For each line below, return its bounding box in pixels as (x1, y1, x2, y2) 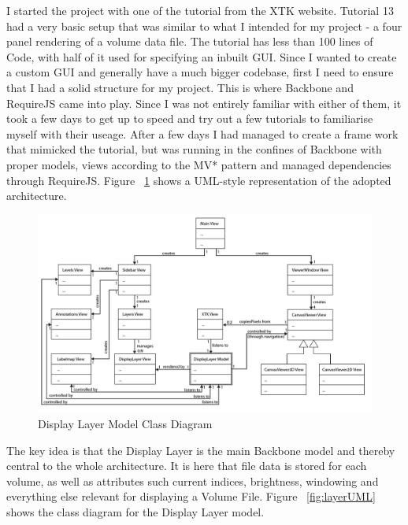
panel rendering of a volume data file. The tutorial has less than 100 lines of (6, 33, 373, 50)
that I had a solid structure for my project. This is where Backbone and (6, 79, 354, 95)
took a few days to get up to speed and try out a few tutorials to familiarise (6, 110, 373, 127)
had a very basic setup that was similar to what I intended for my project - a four (6, 17, 402, 34)
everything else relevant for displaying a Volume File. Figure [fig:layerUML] (6, 488, 376, 505)
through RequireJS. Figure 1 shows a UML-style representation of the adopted (6, 172, 391, 188)
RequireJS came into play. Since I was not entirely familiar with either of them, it (6, 94, 402, 111)
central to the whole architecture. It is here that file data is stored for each (6, 457, 367, 474)
